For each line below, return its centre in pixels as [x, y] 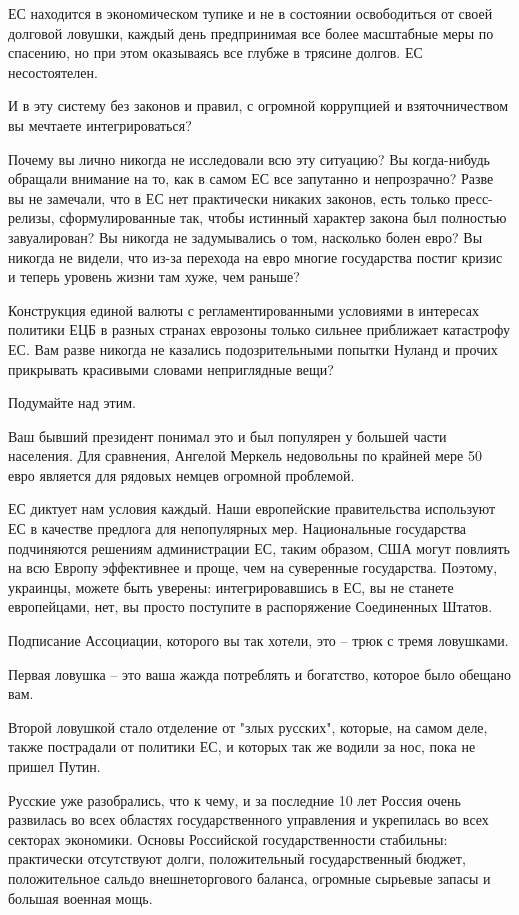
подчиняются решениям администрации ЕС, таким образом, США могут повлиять [259, 547]
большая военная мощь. [80, 897]
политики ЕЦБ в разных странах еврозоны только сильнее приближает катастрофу [259, 329]
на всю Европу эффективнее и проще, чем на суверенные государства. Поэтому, [253, 567]
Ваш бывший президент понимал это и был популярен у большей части [227, 435]
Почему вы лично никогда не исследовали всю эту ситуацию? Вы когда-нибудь [249, 158]
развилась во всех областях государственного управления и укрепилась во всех [248, 819]
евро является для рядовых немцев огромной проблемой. [181, 474]
